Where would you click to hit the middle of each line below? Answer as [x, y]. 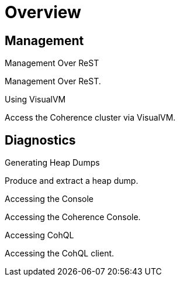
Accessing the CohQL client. [60, 253]
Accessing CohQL [39, 235]
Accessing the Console [49, 199]
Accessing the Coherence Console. [73, 217]
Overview [43, 12]
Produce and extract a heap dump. [72, 181]
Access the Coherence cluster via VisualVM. [90, 118]
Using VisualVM [35, 100]
